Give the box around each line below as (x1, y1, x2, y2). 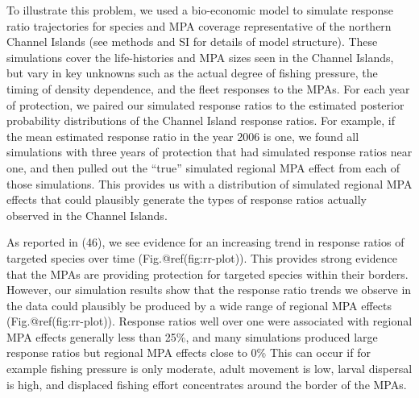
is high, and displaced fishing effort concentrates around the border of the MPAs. (6, 375, 407, 392)
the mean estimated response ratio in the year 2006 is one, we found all (6, 127, 359, 144)
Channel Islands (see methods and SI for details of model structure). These (6, 33, 378, 50)
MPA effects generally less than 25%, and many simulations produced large (6, 328, 378, 345)
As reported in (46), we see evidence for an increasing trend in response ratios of (6, 234, 404, 251)
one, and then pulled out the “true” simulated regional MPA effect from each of (6, 159, 400, 176)
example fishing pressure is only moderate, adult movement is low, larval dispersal (6, 360, 413, 377)
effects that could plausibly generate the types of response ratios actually (6, 191, 367, 208)
